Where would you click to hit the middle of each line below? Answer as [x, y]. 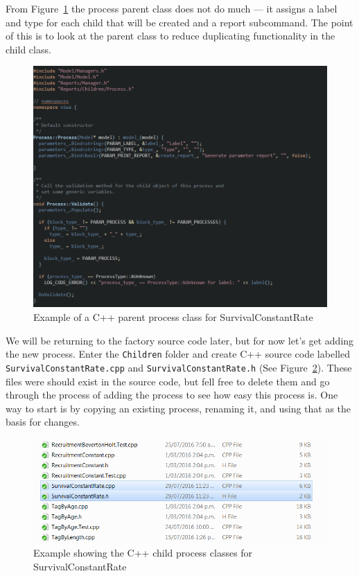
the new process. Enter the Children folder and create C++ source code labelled [178, 354]
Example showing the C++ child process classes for [143, 553]
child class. [28, 49]
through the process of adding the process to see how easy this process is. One [172, 395]
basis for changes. [43, 422]
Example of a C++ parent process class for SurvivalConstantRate [173, 317]
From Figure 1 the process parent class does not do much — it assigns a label [172, 8]
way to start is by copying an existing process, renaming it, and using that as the [178, 408]
